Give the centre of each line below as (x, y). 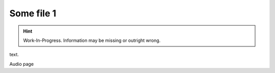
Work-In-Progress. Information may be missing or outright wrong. (92, 40)
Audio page (22, 64)
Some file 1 (33, 13)
